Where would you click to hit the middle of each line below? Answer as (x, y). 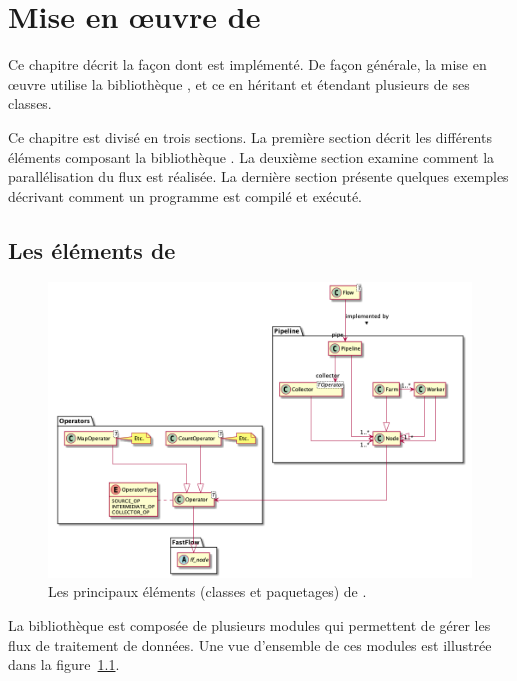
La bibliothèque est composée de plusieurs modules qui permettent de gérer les (249, 624)
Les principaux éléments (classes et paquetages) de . (207, 591)
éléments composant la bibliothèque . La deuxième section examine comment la (251, 156)
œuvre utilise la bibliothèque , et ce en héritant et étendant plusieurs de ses (239, 83)
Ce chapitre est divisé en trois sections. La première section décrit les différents (250, 136)
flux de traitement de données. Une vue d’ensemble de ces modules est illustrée (250, 644)
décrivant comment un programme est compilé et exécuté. (185, 195)
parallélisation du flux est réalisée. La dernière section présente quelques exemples (258, 176)
